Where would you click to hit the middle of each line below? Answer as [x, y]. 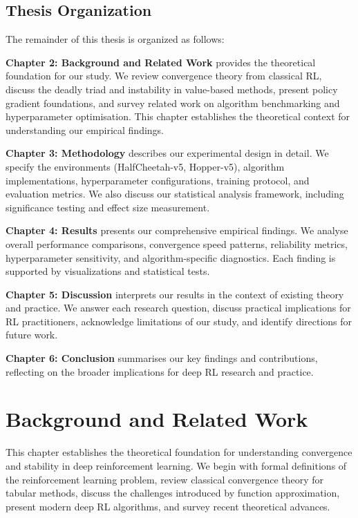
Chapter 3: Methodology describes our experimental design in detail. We [167, 153]
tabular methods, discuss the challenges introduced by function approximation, [173, 493]
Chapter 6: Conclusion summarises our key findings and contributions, [162, 358]
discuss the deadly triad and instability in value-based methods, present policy [172, 89]
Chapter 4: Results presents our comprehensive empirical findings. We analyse [177, 230]
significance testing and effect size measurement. [108, 207]
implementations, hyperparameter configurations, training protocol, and [158, 180]
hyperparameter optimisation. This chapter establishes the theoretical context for [178, 116]
